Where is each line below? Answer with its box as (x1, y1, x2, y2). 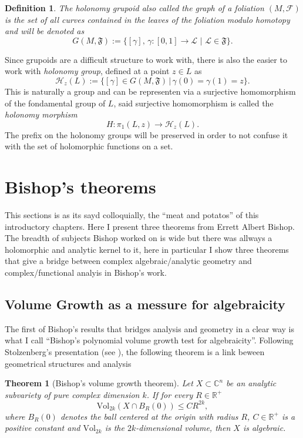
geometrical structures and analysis (5, 357, 132, 369)
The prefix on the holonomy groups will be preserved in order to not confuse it (5, 128, 288, 141)
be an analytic (226, 377, 277, 389)
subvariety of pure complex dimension (5, 388, 140, 400)
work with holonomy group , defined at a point (5, 65, 170, 77)
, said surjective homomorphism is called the (113, 96, 274, 109)
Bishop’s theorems (5, 175, 156, 199)
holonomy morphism (5, 108, 78, 121)
